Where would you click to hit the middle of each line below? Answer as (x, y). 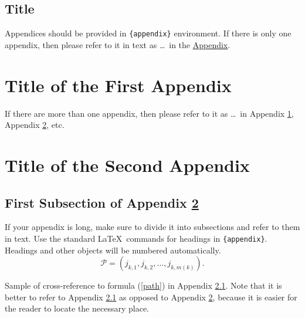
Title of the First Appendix (118, 85)
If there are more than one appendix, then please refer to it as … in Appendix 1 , (149, 113)
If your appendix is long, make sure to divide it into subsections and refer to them (152, 227)
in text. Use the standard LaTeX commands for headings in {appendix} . (136, 238)
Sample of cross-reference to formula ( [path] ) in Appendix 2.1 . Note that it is (143, 285)
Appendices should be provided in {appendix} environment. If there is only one (148, 33)
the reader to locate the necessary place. (77, 308)
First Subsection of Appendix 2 (102, 202)
